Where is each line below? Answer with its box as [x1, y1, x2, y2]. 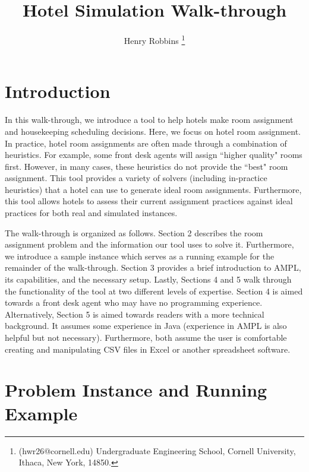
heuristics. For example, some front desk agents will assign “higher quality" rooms [5, 148, 302, 161]
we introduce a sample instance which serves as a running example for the [5, 249, 275, 262]
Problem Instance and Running [5, 378, 267, 402]
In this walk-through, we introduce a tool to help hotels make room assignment [5, 113, 294, 126]
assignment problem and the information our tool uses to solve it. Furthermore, [5, 238, 294, 251]
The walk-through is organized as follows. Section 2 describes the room [5, 226, 263, 239]
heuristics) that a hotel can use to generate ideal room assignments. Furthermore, [5, 183, 302, 195]
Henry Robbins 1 [124, 33, 185, 46]
